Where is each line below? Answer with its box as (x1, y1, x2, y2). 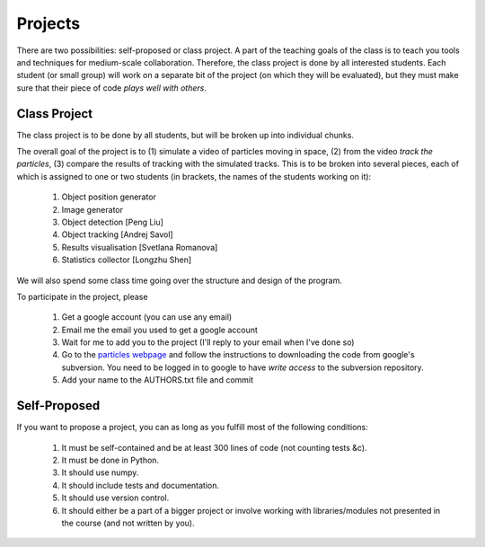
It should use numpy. (61, 467, 139, 478)
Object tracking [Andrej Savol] (61, 229, 174, 240)
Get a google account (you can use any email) (61, 312, 233, 322)
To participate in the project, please (16, 291, 148, 302)
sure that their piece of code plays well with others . (16, 82, 207, 93)
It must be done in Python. (61, 454, 160, 465)
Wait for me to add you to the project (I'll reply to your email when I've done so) (61, 337, 355, 348)
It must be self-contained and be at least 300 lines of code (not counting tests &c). (61, 442, 367, 453)
